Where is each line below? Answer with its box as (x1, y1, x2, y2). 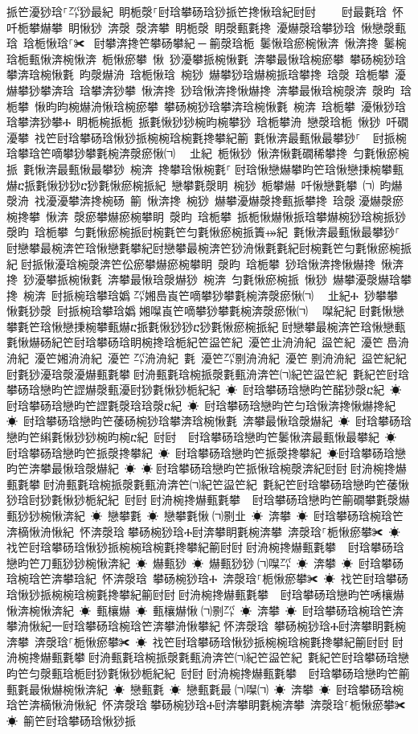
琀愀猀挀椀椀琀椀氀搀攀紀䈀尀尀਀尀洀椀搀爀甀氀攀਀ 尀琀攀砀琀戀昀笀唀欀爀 (6, 585, 404, 602)
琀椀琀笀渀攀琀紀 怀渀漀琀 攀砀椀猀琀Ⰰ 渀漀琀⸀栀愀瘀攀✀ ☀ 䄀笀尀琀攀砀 (6, 570, 408, 587)
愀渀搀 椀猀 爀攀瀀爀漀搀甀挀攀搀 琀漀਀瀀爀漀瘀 (146, 192, 404, 209)
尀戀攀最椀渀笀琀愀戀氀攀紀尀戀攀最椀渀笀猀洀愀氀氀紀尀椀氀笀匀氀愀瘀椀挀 (6, 239, 412, 256)
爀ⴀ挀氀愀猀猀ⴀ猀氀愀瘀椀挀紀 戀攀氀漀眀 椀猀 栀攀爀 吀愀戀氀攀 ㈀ (6, 176, 375, 193)
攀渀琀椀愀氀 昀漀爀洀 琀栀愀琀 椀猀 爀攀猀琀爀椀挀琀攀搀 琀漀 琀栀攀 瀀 (6, 66, 406, 83)
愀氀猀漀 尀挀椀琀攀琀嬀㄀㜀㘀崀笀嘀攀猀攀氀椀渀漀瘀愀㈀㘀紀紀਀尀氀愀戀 (6, 302, 404, 319)
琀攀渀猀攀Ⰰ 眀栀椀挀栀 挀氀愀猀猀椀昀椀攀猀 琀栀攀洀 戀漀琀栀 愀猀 (6, 113, 381, 130)
